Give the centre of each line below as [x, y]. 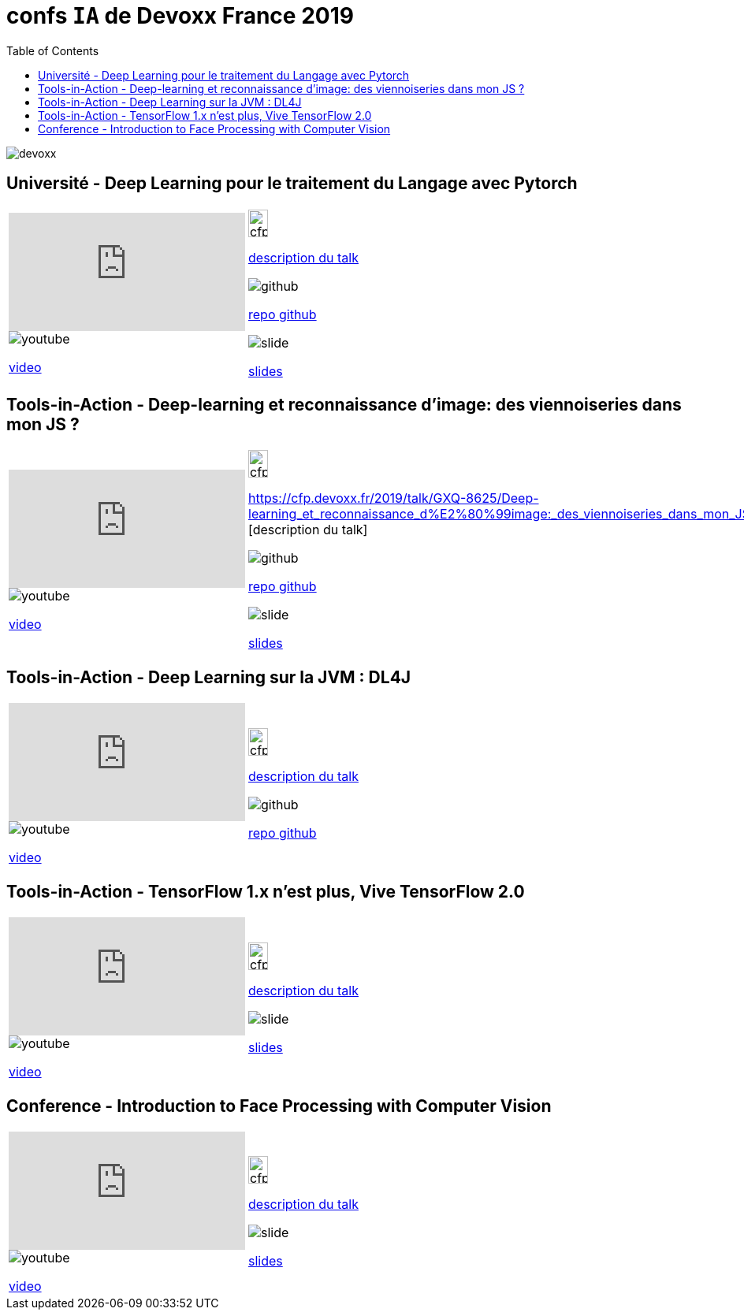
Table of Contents [53, 50]
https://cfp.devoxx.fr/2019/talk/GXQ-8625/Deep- [394, 498]
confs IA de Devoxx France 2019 [180, 16]
